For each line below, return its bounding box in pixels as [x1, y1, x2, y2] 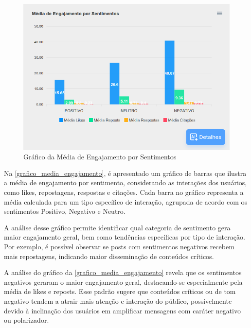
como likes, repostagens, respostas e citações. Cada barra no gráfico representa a [4, 187, 244, 197]
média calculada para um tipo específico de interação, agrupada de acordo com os [4, 196, 248, 207]
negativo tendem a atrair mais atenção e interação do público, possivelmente [4, 295, 232, 306]
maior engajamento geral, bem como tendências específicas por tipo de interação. [4, 232, 245, 242]
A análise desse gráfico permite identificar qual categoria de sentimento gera [4, 222, 231, 232]
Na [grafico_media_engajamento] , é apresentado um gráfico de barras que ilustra [4, 168, 247, 178]
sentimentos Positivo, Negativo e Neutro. [4, 206, 125, 216]
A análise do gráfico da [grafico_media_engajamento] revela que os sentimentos [4, 267, 242, 277]
